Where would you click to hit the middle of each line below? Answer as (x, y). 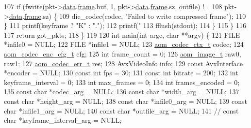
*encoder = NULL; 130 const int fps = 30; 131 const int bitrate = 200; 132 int (121, 73)
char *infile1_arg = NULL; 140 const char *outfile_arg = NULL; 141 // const (121, 110)
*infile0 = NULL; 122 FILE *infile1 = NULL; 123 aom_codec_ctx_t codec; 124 (124, 44)
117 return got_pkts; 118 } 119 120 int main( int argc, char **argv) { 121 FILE (122, 35)
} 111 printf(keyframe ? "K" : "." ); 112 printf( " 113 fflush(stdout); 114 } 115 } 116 (125, 25)
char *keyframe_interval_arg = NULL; (63, 120)
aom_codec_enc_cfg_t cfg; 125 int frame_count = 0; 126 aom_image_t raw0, (123, 53)
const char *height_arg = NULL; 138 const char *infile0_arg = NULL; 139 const (125, 101)
